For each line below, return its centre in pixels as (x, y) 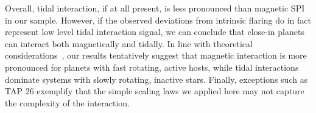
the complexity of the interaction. (67, 102)
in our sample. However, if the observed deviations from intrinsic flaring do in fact (158, 20)
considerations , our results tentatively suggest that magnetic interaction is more (156, 55)
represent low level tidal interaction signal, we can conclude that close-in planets (155, 32)
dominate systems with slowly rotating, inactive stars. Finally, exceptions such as (156, 79)
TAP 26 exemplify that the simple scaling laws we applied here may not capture (155, 91)
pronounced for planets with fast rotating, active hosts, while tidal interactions (152, 67)
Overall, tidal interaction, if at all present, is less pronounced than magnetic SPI (155, 8)
